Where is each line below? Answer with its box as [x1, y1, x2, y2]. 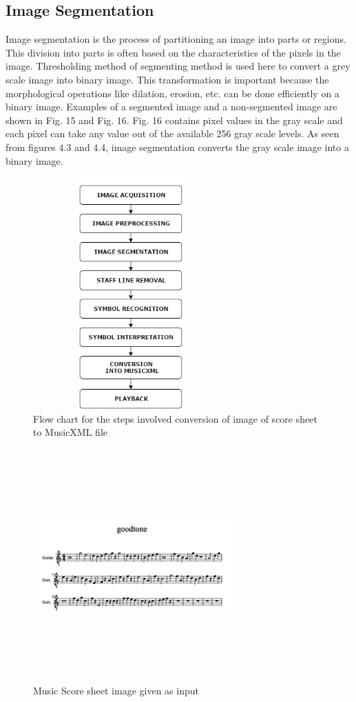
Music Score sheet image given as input [33, 683, 199, 697]
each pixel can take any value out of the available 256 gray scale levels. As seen [6, 126, 339, 141]
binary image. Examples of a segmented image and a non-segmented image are [6, 99, 337, 114]
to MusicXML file [33, 425, 107, 439]
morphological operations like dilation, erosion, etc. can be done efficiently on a [6, 86, 339, 100]
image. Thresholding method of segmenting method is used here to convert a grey [6, 59, 350, 73]
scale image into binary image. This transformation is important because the [6, 72, 329, 86]
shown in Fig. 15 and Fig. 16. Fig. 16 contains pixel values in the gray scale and [6, 112, 343, 127]
